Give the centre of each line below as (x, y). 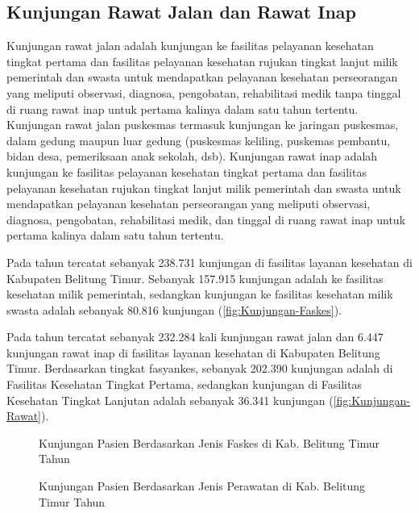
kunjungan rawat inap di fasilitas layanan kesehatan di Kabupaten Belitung (193, 352)
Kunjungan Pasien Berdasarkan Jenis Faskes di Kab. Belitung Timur (209, 442)
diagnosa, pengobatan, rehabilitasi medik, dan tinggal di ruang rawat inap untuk (206, 219)
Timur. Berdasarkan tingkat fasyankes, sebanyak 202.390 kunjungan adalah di (200, 368)
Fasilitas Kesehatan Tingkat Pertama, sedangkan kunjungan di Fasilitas (184, 384)
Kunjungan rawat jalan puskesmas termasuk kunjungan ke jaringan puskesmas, (203, 125)
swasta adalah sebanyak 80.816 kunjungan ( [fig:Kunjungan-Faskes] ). (174, 309)
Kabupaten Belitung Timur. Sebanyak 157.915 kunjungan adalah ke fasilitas (195, 278)
